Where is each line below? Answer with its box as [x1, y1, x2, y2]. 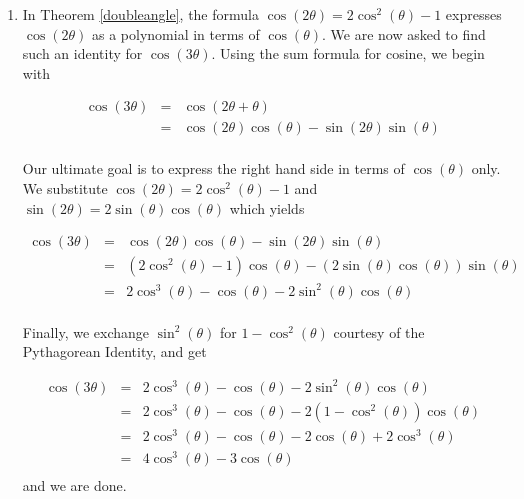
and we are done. [22, 474, 127, 495]
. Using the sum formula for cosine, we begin [211, 43, 485, 64]
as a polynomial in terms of [91, 23, 260, 44]
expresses [445, 4, 502, 24]
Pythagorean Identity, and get [22, 341, 207, 362]
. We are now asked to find [322, 23, 486, 44]
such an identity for [22, 43, 143, 64]
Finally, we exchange [22, 321, 149, 342]
